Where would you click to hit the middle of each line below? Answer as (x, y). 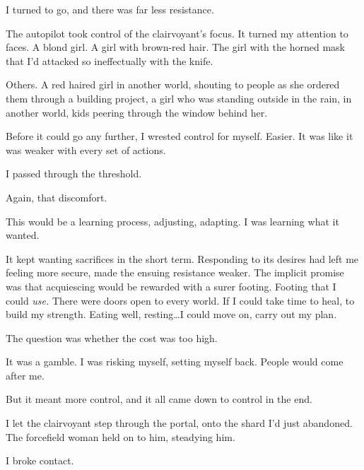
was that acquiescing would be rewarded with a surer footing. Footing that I (171, 286)
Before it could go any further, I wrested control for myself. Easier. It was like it (180, 136)
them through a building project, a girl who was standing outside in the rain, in (179, 98)
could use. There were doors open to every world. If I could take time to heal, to (180, 300)
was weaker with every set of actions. (86, 149)
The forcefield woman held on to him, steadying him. (121, 436)
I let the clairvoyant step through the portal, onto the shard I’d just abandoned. (179, 423)
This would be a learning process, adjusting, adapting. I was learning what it (172, 221)
